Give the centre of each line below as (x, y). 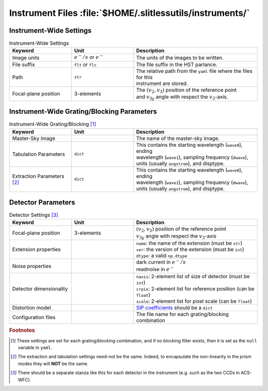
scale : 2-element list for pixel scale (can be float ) (194, 301)
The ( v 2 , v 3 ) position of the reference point (186, 90)
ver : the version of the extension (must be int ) (190, 250)
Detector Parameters (42, 202)
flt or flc (85, 65)
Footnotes (22, 330)
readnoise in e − (155, 269)
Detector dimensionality (40, 289)
